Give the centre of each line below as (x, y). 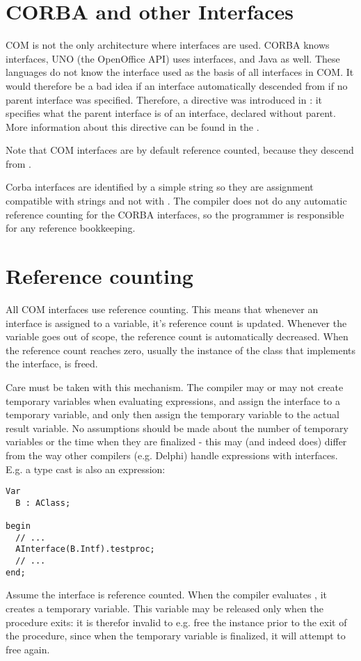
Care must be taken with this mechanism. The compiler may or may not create (175, 387)
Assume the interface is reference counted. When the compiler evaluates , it (167, 595)
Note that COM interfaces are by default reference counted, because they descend (180, 150)
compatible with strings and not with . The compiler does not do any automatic (176, 201)
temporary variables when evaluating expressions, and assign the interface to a (173, 400)
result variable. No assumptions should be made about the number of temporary (177, 428)
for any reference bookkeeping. (71, 228)
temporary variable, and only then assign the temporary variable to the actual (173, 414)
